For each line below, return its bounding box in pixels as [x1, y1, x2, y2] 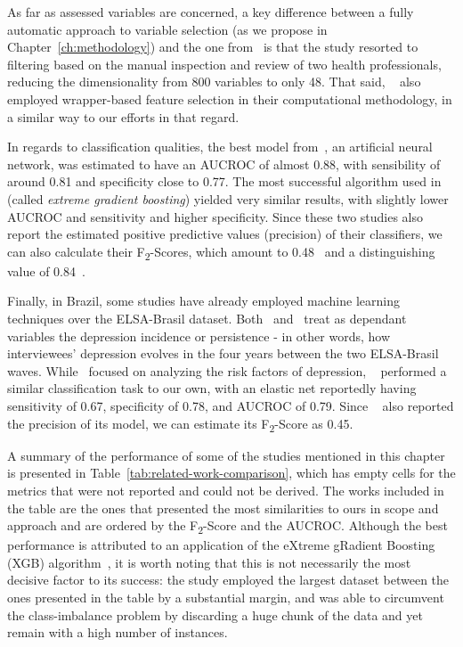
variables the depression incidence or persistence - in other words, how [7, 326, 390, 345]
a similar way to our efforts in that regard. [7, 107, 240, 126]
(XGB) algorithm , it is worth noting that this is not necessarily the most [7, 553, 411, 571]
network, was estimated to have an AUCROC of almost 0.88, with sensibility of [7, 154, 441, 173]
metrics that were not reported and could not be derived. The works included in [7, 480, 444, 499]
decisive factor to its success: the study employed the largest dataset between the [7, 570, 450, 589]
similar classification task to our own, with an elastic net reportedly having [7, 379, 417, 397]
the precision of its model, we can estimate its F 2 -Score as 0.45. [7, 414, 353, 435]
